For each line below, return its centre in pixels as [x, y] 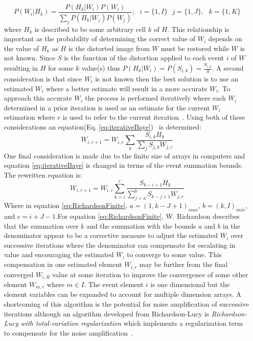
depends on [225, 39]
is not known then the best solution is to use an [167, 79]
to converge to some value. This [174, 254]
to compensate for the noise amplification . [69, 332]
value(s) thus [101, 68]
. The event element [114, 284]
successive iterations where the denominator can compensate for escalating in [120, 245]
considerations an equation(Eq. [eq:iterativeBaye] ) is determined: [103, 127]
